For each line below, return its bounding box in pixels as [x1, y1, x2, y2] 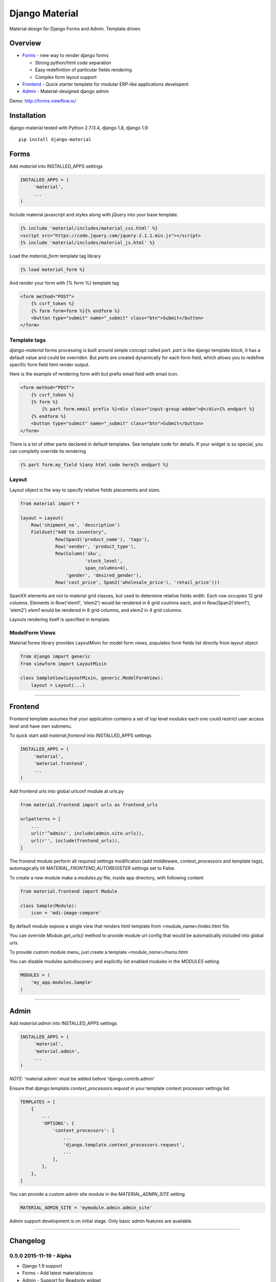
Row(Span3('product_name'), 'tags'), [55, 536, 150, 542]
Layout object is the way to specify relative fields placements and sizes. [9, 487, 161, 493]
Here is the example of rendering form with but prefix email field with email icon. [9, 371, 179, 377]
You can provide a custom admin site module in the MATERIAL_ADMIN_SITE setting [9, 1191, 185, 1197]
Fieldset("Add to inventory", [31, 529, 107, 535]
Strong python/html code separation [35, 59, 112, 66]
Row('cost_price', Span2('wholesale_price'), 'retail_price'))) [55, 579, 220, 586]
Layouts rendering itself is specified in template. [9, 616, 111, 623]
